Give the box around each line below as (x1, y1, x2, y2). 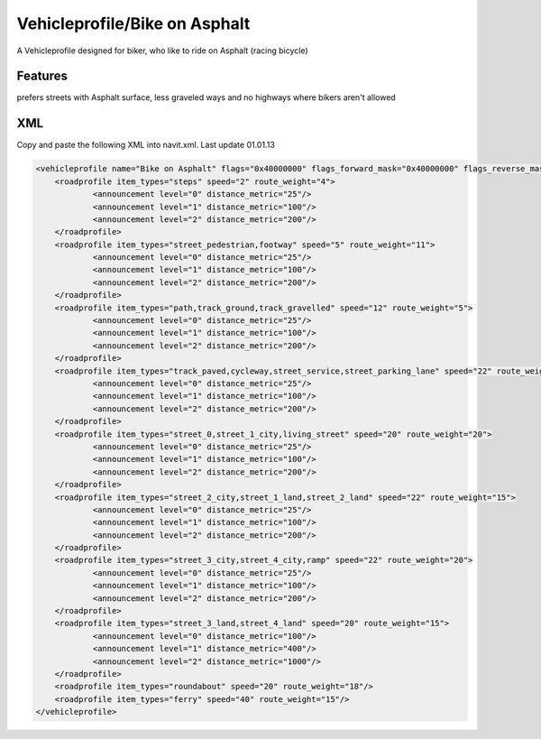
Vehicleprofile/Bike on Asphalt (16, 14, 251, 33)
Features (16, 69, 68, 84)
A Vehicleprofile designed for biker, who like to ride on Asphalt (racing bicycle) (16, 45, 308, 56)
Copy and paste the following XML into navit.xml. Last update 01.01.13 (16, 140, 275, 151)
